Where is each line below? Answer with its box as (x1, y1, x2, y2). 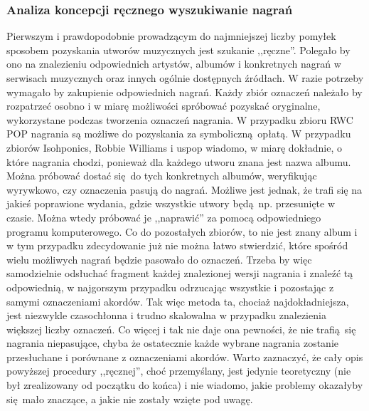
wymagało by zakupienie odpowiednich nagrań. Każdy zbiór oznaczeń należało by (6, 84, 363, 99)
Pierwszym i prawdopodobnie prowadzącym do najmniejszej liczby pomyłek (6, 28, 336, 43)
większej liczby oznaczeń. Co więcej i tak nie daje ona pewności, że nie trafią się (6, 321, 356, 336)
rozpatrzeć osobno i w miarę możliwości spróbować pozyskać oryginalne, (6, 98, 321, 113)
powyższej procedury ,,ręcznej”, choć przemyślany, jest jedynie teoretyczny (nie (6, 363, 351, 378)
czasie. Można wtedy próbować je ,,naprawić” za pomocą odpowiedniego (6, 209, 321, 224)
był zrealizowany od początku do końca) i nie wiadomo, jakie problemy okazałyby (6, 378, 363, 392)
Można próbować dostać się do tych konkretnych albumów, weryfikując (6, 168, 317, 183)
